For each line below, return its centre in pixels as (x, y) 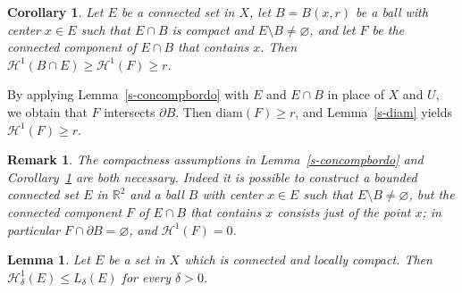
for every (146, 276)
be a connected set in (178, 12)
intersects (130, 111)
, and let (332, 29)
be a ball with (392, 12)
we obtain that (47, 111)
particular (34, 229)
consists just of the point (344, 211)
